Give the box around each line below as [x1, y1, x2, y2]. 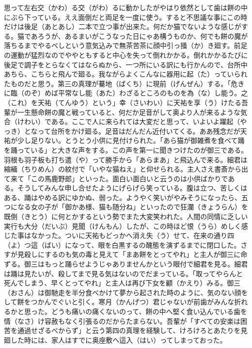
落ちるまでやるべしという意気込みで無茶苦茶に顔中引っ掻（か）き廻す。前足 [4, 40, 248, 50]
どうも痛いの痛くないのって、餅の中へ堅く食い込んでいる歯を [51, 306, 247, 316]
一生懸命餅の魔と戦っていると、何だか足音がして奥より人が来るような [17, 107, 241, 117]
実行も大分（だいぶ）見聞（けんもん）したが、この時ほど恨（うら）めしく [4, 221, 241, 231]
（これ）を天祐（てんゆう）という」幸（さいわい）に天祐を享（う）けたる [4, 97, 241, 107]
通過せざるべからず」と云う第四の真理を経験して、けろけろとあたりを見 [17, 325, 248, 335]
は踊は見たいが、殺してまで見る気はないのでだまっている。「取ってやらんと [4, 268, 243, 278]
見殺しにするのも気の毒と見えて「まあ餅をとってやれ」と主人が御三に [17, 249, 241, 259]
